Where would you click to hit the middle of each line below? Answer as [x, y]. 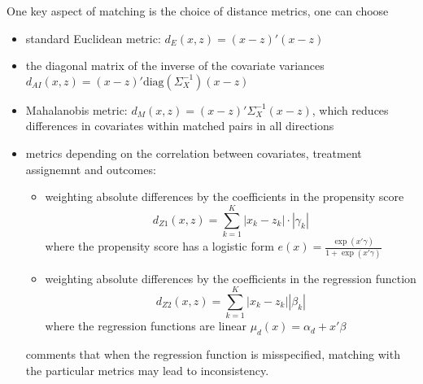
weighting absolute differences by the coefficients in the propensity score [225, 196]
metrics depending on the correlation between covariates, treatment [194, 153]
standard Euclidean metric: [93, 38]
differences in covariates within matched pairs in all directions [180, 126]
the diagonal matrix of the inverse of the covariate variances [175, 65]
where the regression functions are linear [146, 326]
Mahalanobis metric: [76, 109]
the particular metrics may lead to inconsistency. [147, 370]
